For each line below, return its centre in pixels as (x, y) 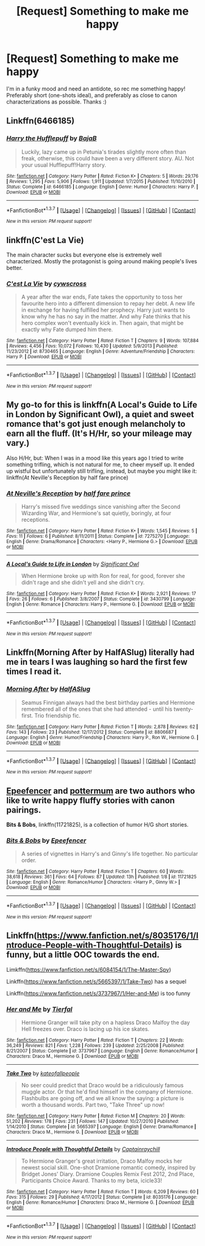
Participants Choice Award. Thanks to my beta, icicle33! (92, 1180)
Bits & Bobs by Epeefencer (46, 840)
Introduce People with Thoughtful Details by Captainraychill (83, 1149)
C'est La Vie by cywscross (46, 284)
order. (29, 860)
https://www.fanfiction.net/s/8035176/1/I (118, 936)
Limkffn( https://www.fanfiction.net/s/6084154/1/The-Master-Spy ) (89, 969)
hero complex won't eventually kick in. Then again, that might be (103, 323)
